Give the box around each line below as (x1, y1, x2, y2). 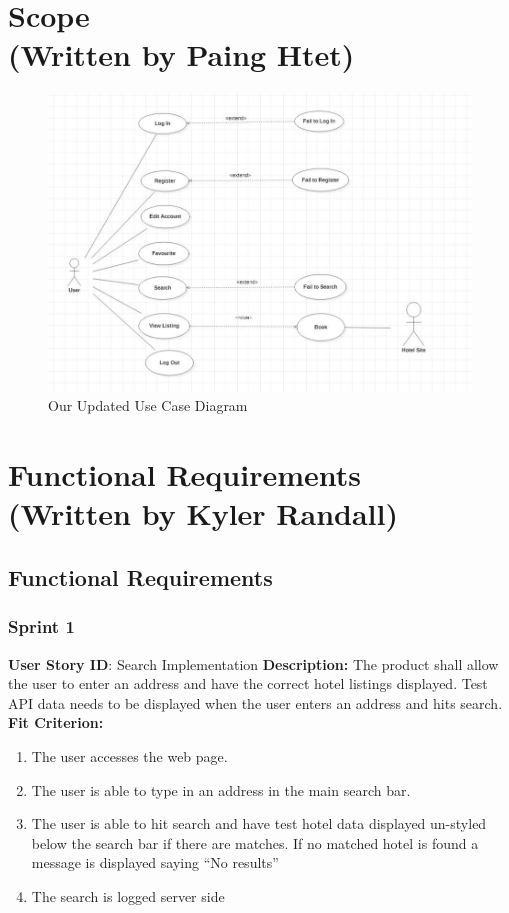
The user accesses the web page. (31, 746, 228, 767)
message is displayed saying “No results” (31, 852, 279, 873)
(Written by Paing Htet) (8, 34, 355, 75)
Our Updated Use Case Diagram (48, 395, 248, 416)
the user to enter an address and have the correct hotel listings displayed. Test (8, 673, 488, 694)
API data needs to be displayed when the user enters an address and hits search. (8, 692, 503, 713)
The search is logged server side (31, 885, 225, 906)
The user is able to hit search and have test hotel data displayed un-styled (31, 813, 487, 834)
